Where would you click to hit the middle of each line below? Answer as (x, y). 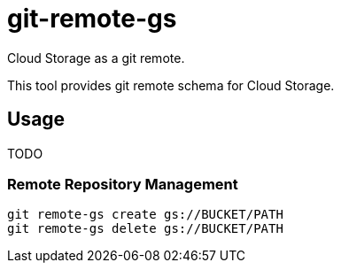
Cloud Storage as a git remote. (96, 58)
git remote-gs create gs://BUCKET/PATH (145, 215)
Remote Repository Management (123, 184)
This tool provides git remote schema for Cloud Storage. (171, 85)
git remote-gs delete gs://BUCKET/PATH (145, 229)
